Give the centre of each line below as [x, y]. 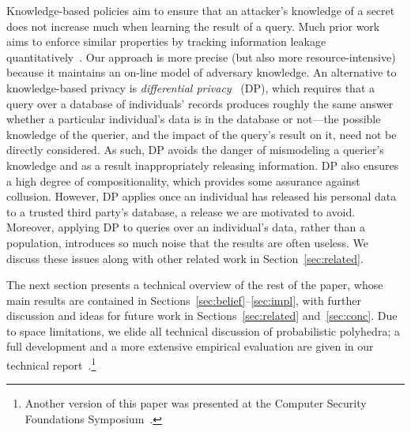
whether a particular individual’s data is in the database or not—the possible [194, 119]
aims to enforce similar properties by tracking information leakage [166, 41]
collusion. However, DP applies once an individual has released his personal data [202, 196]
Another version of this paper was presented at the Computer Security [196, 403]
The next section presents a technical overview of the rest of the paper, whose [195, 285]
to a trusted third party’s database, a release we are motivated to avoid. [181, 211]
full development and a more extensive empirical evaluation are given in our [190, 346]
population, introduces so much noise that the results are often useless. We [188, 242]
